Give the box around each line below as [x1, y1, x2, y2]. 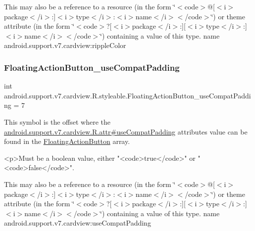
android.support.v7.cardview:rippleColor [4, 40, 126, 50]
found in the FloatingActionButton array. [4, 136, 130, 146]
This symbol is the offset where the [4, 116, 110, 127]
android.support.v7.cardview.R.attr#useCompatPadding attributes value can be [4, 126, 248, 137]
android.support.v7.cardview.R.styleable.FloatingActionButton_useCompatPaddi [4, 90, 251, 100]
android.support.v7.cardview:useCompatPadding [4, 218, 151, 228]
